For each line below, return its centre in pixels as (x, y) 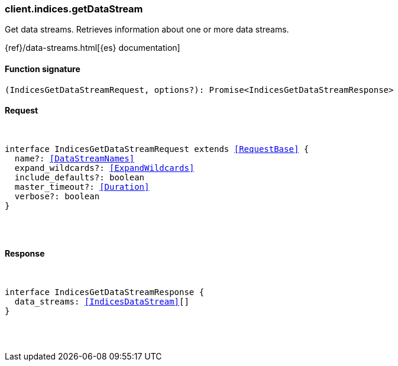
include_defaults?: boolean (80, 177)
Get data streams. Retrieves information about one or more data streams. (147, 30)
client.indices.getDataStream (74, 9)
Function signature (43, 69)
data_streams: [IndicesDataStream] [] (102, 302)
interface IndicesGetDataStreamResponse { (105, 292)
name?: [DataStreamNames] (75, 158)
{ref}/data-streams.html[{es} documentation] (93, 48)
